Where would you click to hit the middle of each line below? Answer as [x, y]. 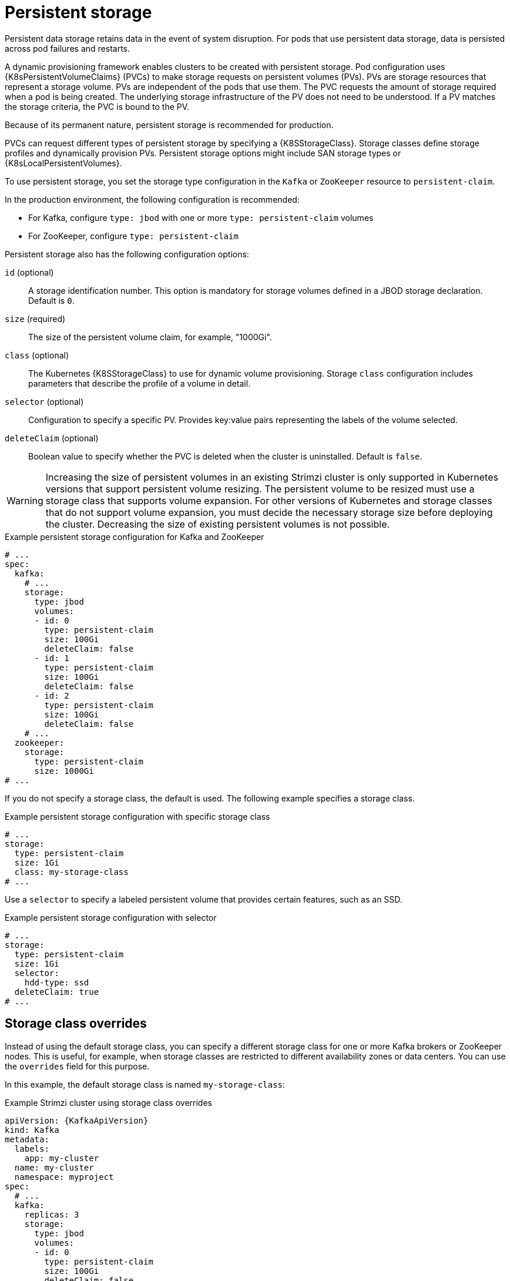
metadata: [27, 1139]
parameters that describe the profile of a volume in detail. [140, 383]
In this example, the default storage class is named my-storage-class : [145, 1084]
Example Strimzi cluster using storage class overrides [108, 1102]
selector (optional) [44, 401]
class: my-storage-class [71, 872]
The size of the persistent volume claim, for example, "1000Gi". [150, 337]
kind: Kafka [32, 1130]
